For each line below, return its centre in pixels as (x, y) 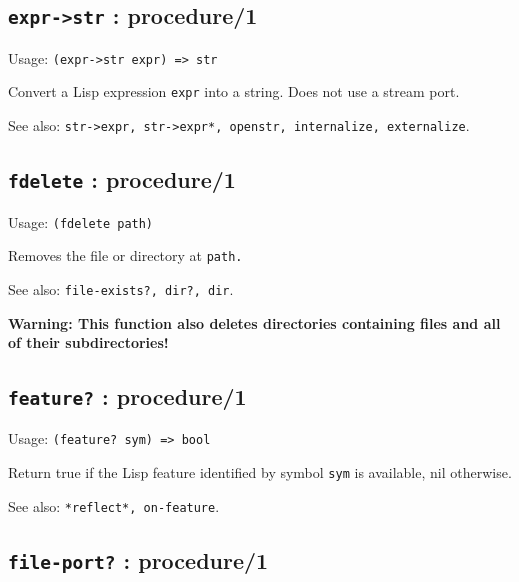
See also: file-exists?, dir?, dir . (121, 288)
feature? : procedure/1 (127, 396)
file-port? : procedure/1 (138, 559)
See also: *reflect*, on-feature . (114, 505)
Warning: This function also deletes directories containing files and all (254, 322)
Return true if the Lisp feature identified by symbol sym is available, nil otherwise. (260, 472)
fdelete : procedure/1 (122, 179)
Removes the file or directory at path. (125, 255)
